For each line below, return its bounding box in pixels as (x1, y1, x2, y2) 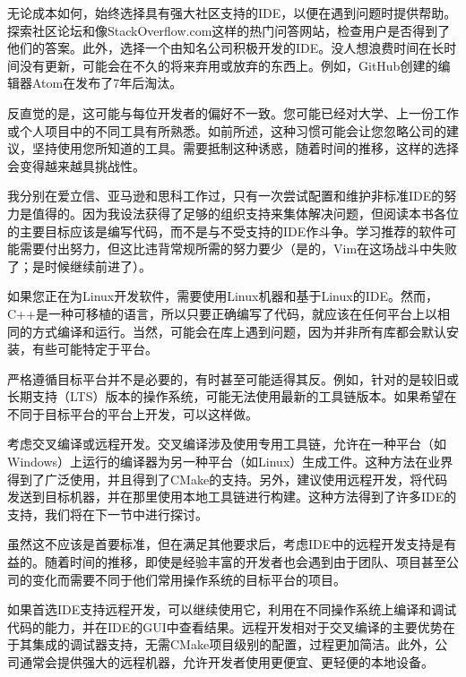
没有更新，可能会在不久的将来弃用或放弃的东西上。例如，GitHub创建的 (19, 56, 438, 74)
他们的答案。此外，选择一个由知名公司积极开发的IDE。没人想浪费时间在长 (7, 39, 444, 57)
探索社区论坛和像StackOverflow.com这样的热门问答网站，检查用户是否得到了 (7, 21, 451, 39)
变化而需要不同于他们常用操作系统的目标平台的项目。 (31, 570, 346, 588)
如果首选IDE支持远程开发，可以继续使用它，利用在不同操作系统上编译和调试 (7, 600, 457, 619)
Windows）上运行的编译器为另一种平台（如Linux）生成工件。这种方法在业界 (7, 452, 453, 471)
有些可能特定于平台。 (31, 339, 158, 358)
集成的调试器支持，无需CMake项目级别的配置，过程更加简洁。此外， (31, 635, 436, 654)
